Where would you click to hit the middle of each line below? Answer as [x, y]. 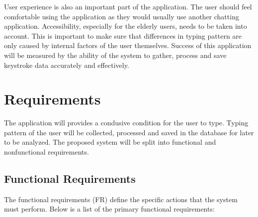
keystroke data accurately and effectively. [67, 65]
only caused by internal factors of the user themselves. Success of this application [128, 45]
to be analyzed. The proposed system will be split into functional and [110, 142]
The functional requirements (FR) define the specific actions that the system [121, 199]
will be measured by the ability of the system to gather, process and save [115, 55]
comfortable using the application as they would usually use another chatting [122, 16]
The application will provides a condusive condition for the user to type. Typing [126, 123]
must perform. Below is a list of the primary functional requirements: [109, 209]
